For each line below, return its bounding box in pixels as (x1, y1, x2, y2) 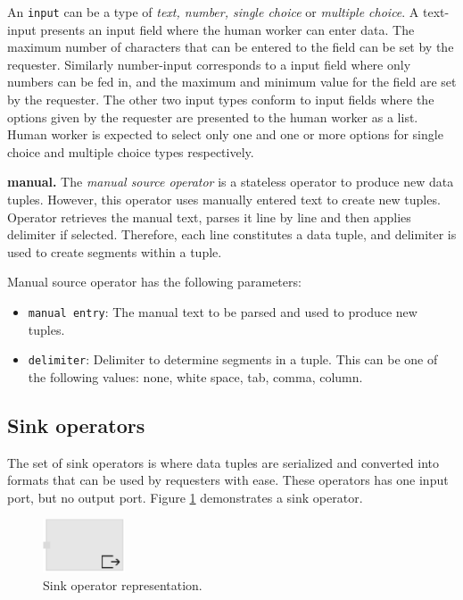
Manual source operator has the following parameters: (7, 272, 302, 291)
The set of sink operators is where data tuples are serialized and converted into (7, 453, 440, 471)
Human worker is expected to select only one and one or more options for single (7, 125, 443, 144)
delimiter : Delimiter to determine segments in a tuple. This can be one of (28, 350, 438, 369)
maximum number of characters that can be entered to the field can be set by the (7, 37, 454, 56)
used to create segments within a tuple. (7, 242, 222, 261)
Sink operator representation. (43, 576, 203, 595)
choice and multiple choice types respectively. (7, 142, 254, 161)
